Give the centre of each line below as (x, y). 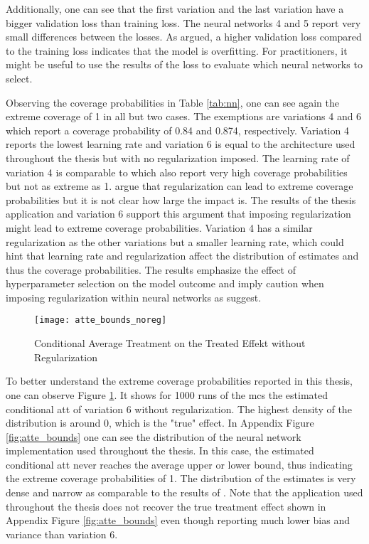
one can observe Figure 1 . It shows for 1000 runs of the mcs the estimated (167, 394)
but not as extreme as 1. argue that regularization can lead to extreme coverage (180, 186)
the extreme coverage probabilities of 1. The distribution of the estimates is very (181, 478)
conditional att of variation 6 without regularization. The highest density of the (179, 409)
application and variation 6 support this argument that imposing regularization (178, 214)
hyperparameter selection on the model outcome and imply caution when (165, 283)
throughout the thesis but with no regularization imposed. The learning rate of (178, 158)
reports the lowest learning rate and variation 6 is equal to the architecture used (181, 144)
